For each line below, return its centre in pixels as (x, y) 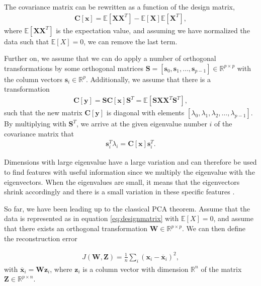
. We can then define (214, 228)
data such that (27, 41)
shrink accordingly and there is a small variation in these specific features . (119, 192)
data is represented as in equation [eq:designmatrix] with (92, 218)
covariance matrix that (39, 133)
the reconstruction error (41, 238)
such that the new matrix (43, 113)
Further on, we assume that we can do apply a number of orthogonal (110, 58)
